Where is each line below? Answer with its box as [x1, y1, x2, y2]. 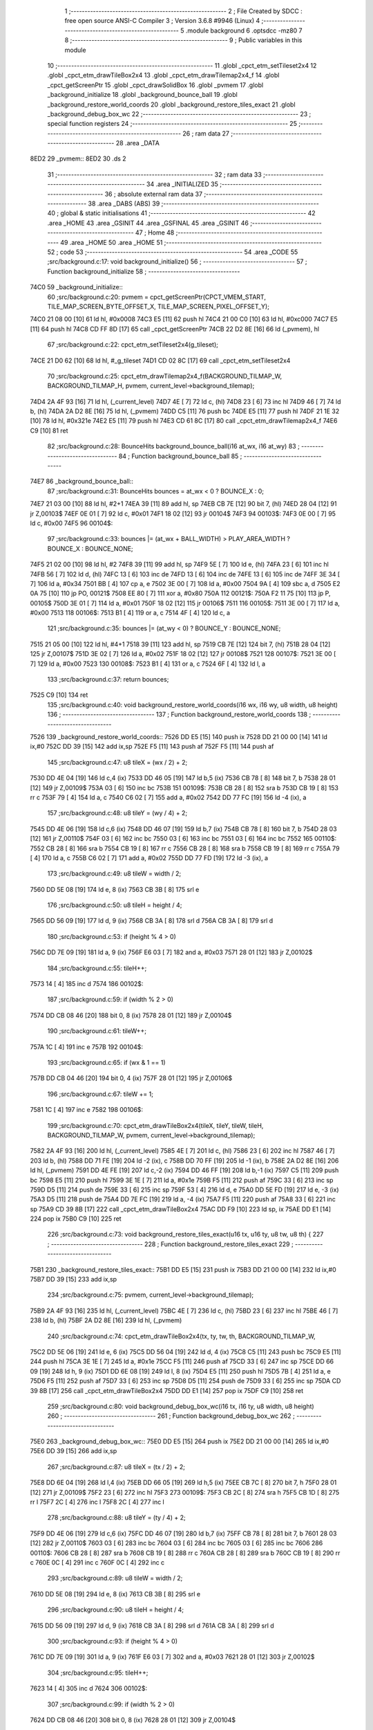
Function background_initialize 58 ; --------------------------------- [47, 267, 240, 275]
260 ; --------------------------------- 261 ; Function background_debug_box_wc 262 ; [47, 1412, 295, 1420]
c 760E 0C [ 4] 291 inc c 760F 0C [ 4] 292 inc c [30, 1558, 165, 1567]
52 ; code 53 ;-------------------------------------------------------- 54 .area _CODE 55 [47, 248, 298, 256]
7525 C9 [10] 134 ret [30, 691, 88, 699]
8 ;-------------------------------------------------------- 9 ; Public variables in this [64, 36, 303, 44]
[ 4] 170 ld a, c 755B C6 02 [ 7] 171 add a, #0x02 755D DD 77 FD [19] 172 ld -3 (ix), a [30, 853, 269, 862]
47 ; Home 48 [135, 228, 175, 237]
